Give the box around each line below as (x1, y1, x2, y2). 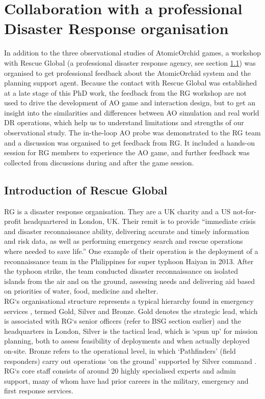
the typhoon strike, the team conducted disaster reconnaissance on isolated (4, 266, 238, 276)
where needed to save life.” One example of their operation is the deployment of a (4, 246, 258, 256)
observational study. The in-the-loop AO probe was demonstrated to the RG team (4, 127, 261, 138)
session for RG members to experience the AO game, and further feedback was (4, 147, 250, 158)
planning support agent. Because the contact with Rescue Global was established (4, 77, 257, 88)
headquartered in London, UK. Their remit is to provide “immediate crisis (23, 216, 256, 226)
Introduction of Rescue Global (4, 182, 168, 197)
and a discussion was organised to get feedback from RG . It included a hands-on (4, 137, 255, 148)
